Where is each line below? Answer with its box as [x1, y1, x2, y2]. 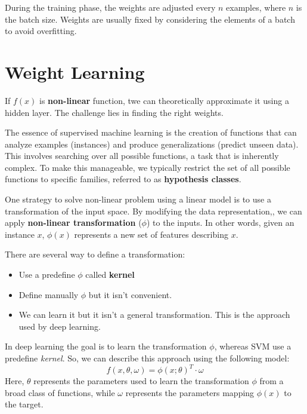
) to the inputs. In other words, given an [146, 216, 294, 229]
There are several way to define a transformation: [5, 248, 185, 260]
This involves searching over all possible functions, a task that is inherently [5, 149, 279, 162]
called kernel [85, 268, 135, 281]
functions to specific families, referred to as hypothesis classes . [5, 173, 241, 185]
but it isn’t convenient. [88, 288, 172, 300]
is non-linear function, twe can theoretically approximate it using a [39, 94, 289, 106]
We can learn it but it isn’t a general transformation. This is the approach [18, 308, 290, 321]
